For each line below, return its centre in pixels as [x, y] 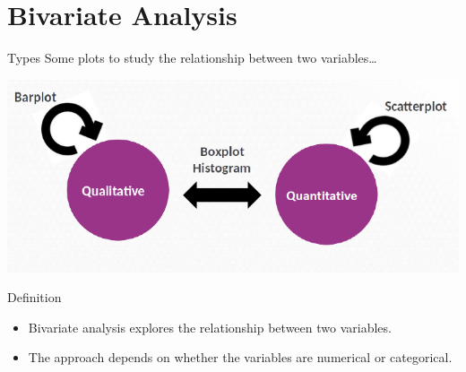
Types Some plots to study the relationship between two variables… [192, 58]
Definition [35, 297]
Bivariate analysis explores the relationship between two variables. [210, 327]
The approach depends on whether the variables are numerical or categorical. [240, 357]
